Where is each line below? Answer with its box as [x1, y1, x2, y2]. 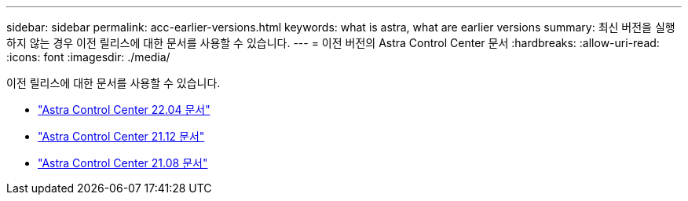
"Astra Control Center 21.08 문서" [38, 156, 208, 170]
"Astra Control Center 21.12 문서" [38, 130, 205, 143]
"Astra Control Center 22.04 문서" [38, 103, 210, 116]
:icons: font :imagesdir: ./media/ [6, 50, 170, 64]
